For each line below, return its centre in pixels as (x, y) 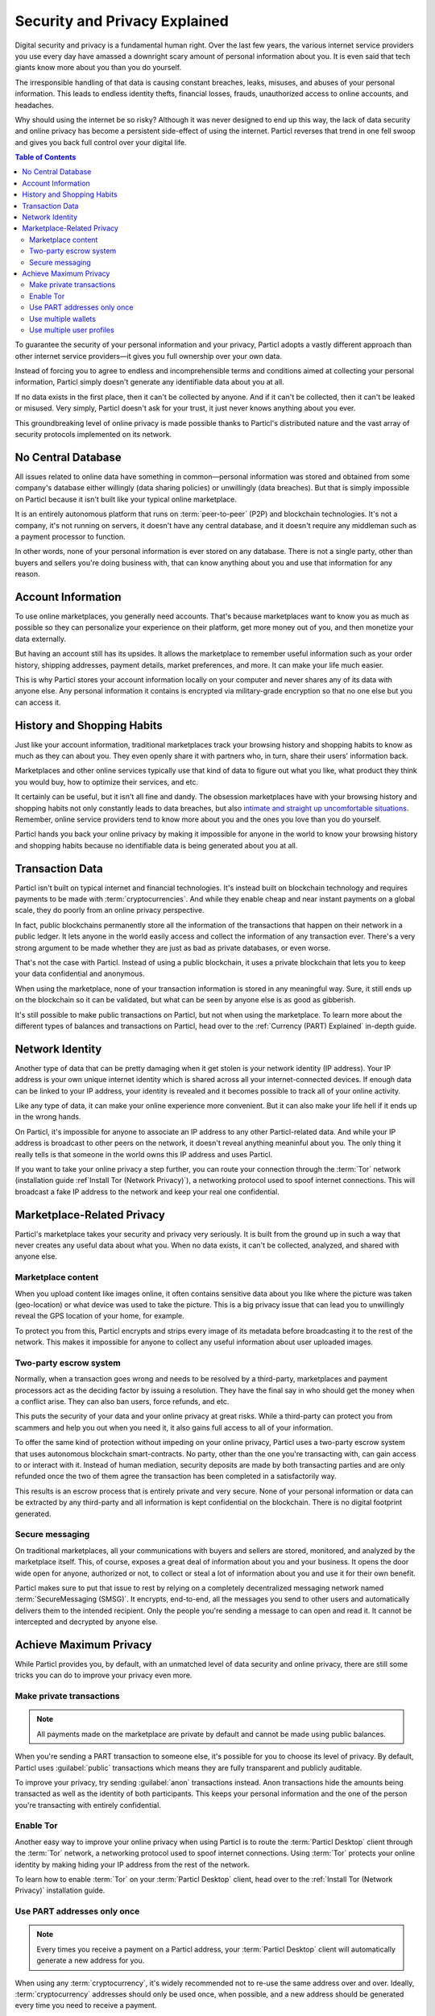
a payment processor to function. (70, 536)
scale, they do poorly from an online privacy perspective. (110, 910)
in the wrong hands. (48, 1117)
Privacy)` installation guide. (60, 1890)
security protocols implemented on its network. (93, 435)
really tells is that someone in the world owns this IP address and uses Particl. (144, 1154)
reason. (27, 574)
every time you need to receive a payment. (86, 2006)
